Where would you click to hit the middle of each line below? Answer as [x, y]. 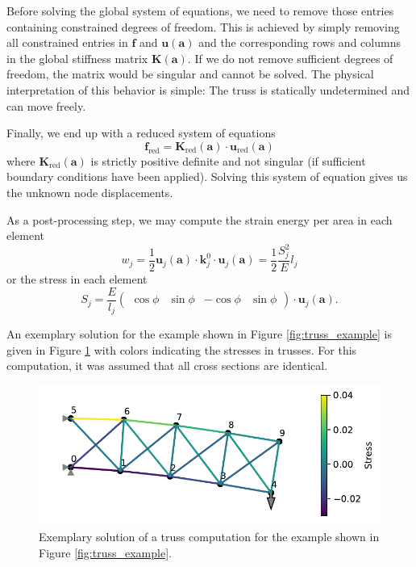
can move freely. [46, 105]
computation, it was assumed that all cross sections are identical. [167, 365]
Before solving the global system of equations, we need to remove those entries [200, 10]
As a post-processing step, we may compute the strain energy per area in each [200, 219]
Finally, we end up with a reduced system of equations [141, 133]
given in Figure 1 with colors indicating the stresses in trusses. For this [182, 349]
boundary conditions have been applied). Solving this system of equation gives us [207, 176]
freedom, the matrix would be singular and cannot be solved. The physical [190, 74]
